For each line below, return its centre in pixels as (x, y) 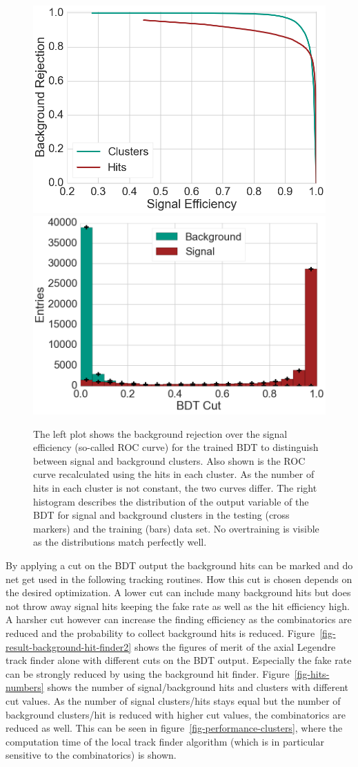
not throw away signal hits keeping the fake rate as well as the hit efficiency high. (178, 606)
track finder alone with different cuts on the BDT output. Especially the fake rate (179, 660)
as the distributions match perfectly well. (120, 542)
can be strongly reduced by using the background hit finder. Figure (148, 673)
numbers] (25, 687)
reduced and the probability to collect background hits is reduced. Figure (160, 632)
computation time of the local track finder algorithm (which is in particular (165, 741)
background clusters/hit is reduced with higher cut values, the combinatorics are (176, 714)
